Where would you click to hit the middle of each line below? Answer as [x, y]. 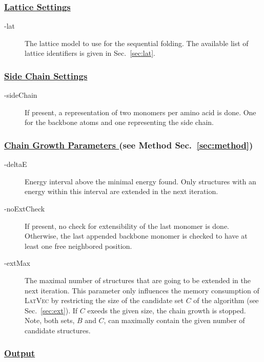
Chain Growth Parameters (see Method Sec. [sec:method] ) [129, 145]
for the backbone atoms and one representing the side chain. [119, 122]
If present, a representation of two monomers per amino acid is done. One [140, 112]
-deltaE [16, 164]
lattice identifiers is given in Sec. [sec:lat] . [90, 53]
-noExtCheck [25, 208]
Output [20, 353]
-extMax [17, 263]
